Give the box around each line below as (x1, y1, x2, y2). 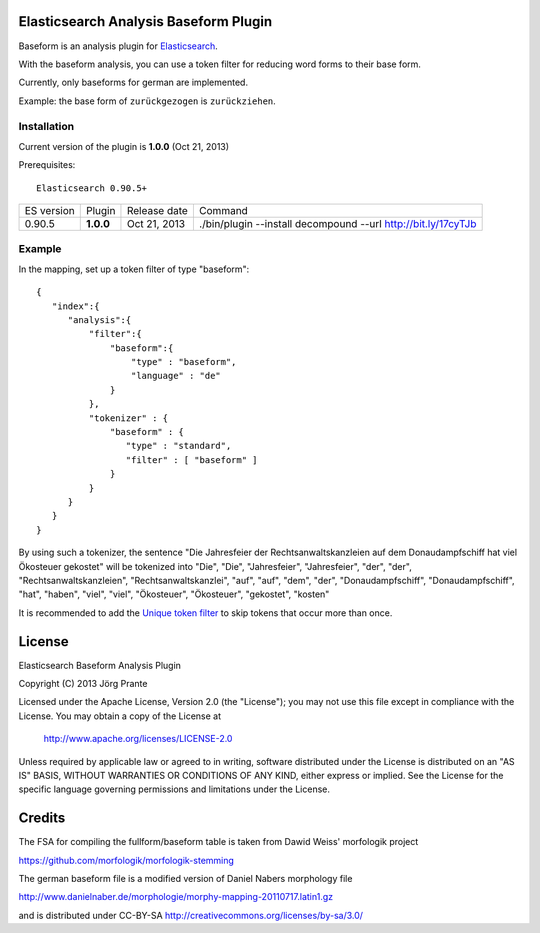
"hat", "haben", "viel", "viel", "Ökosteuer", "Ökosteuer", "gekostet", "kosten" (18, 588, 330, 600)
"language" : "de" (130, 370, 222, 382)
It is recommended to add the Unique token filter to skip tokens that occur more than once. (18, 606, 393, 619)
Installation (18, 120, 75, 134)
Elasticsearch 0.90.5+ (36, 182, 148, 194)
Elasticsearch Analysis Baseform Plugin (18, 13, 273, 30)
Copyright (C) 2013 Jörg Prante (18, 678, 148, 690)
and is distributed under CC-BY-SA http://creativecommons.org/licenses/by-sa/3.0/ (18, 909, 364, 921)
